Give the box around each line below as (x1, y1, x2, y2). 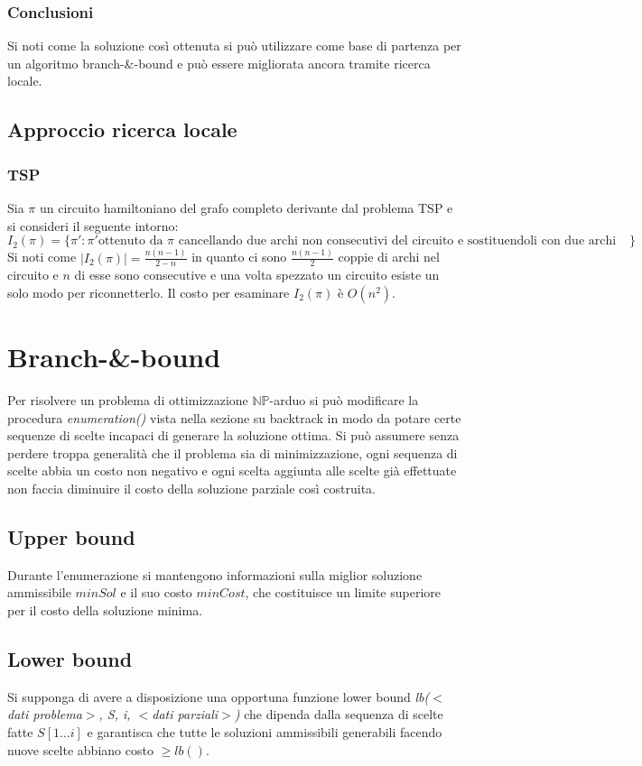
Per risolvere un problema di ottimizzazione (7, 391, 248, 410)
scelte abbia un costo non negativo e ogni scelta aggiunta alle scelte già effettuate (7, 461, 457, 480)
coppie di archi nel (338, 247, 440, 266)
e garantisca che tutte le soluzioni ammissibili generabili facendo (87, 722, 442, 741)
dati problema (7, 705, 82, 724)
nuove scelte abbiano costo (7, 740, 154, 759)
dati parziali (152, 705, 219, 724)
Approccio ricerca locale (7, 115, 237, 143)
